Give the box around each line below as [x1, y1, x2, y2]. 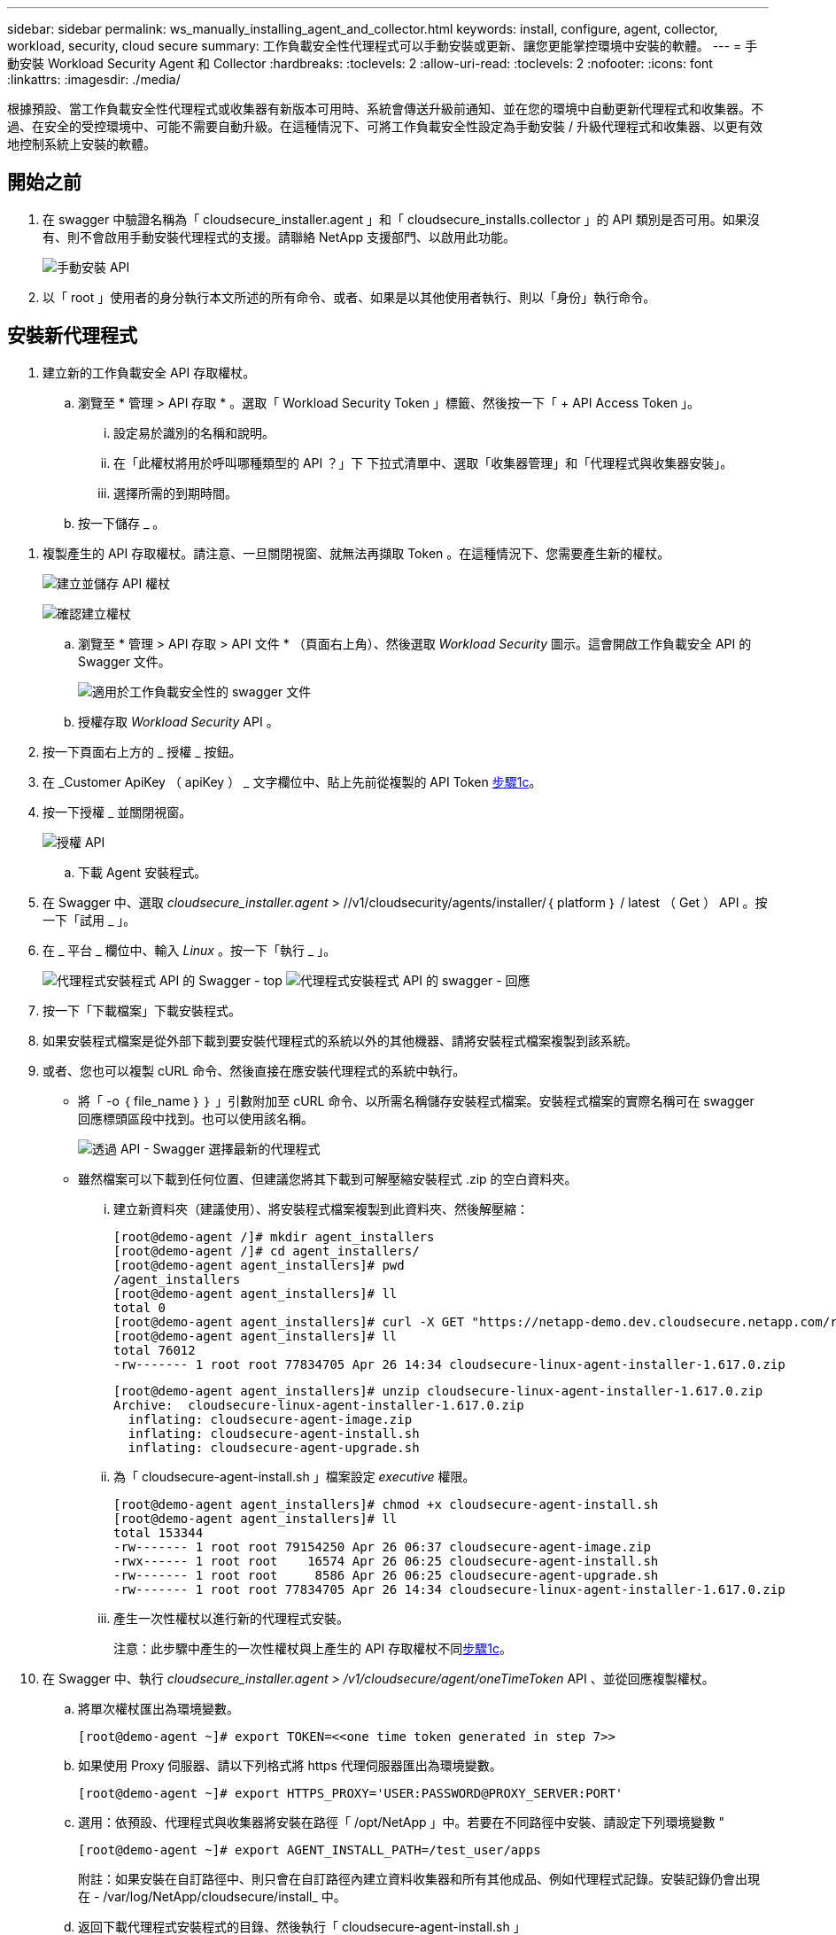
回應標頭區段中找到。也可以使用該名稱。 [78, 1110, 313, 1126]
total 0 [113, 1300, 166, 1315]
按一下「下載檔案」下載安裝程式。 [43, 1002, 241, 1018]
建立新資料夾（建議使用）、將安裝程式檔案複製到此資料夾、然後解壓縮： [113, 1201, 529, 1216]
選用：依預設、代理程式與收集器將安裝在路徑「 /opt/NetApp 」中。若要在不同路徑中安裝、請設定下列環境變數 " [78, 1814, 725, 1830]
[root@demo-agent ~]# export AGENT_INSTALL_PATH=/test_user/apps [78, 1842, 541, 1857]
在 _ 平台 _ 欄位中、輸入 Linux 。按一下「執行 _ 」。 [43, 942, 337, 958]
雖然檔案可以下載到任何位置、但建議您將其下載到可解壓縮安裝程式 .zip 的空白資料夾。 [78, 1170, 577, 1186]
